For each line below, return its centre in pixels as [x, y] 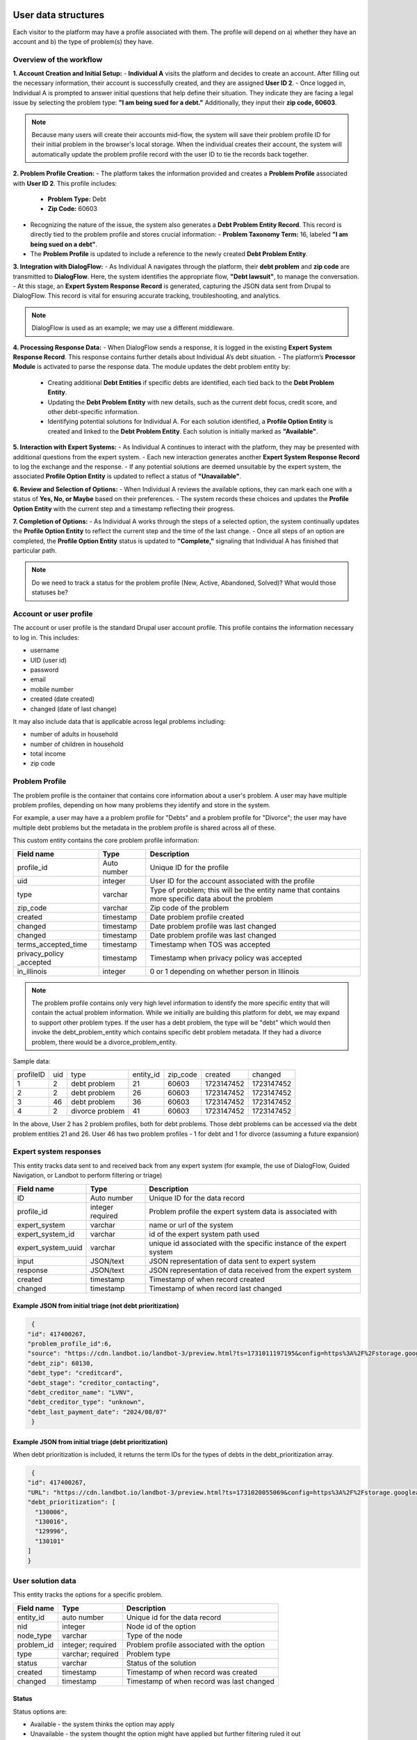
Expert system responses [57, 1152]
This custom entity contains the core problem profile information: [106, 840]
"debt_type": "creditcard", [75, 1373]
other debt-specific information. [93, 411]
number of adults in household [74, 734]
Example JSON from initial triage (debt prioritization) [90, 1441]
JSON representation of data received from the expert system [250, 1270]
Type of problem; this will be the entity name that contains [245, 889]
